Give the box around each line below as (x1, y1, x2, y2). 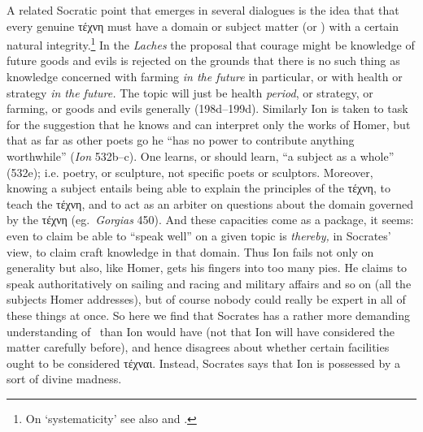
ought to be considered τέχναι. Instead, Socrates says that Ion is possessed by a (7, 354, 400, 371)
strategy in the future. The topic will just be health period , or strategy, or (7, 84, 373, 101)
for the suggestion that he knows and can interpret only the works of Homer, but (7, 115, 411, 132)
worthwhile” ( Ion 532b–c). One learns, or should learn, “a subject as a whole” (7, 148, 395, 164)
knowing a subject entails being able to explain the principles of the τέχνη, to (7, 179, 390, 197)
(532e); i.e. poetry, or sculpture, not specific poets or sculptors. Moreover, (7, 163, 373, 180)
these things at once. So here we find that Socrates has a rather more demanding (7, 306, 410, 323)
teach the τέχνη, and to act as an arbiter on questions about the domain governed (7, 195, 413, 212)
